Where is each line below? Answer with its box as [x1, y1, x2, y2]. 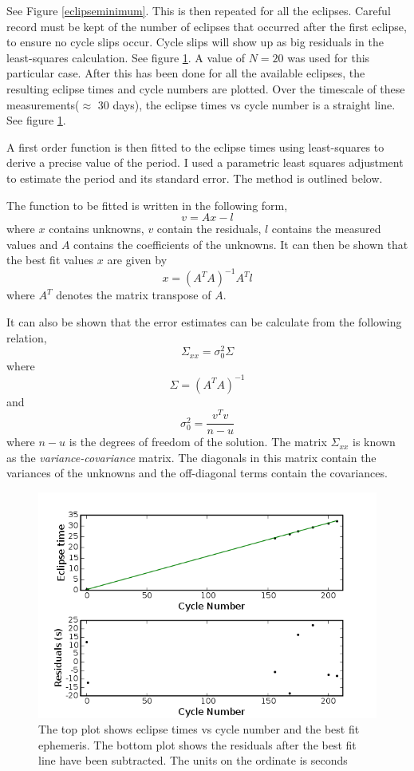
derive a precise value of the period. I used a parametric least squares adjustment [6, 154, 404, 171]
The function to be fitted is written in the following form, [6, 196, 288, 213]
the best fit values [6, 251, 94, 268]
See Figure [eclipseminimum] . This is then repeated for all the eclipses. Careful [6, 2, 391, 18]
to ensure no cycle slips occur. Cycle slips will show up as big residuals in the [6, 34, 384, 50]
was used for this [287, 49, 370, 65]
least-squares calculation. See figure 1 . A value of [6, 49, 245, 65]
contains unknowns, [49, 220, 144, 237]
